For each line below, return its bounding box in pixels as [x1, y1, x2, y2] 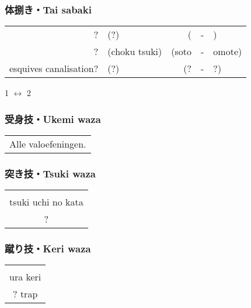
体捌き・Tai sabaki [5, 2, 92, 16]
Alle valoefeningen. [9, 137, 86, 151]
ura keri [9, 270, 41, 284]
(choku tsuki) [107, 45, 162, 59]
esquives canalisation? [9, 61, 99, 76]
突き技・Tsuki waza [5, 166, 96, 180]
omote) [213, 45, 242, 59]
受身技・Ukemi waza [5, 111, 101, 126]
